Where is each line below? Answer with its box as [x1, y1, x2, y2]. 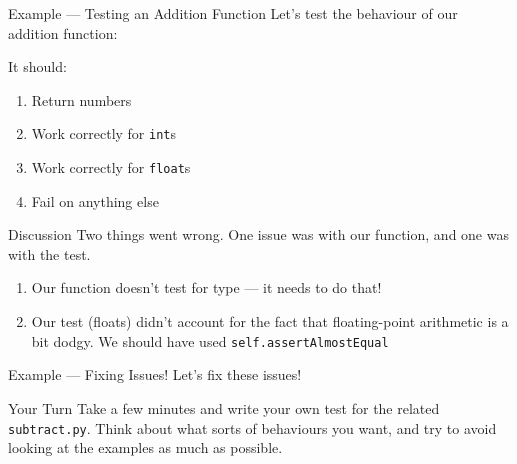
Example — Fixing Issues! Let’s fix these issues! [8, 364, 302, 385]
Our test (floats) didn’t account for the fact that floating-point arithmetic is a [31, 311, 509, 332]
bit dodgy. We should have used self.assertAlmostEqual [31, 330, 389, 351]
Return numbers [31, 89, 132, 110]
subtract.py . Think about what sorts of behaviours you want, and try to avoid [8, 417, 497, 438]
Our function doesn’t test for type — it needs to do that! [31, 277, 382, 298]
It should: [8, 56, 67, 77]
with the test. [8, 243, 91, 264]
